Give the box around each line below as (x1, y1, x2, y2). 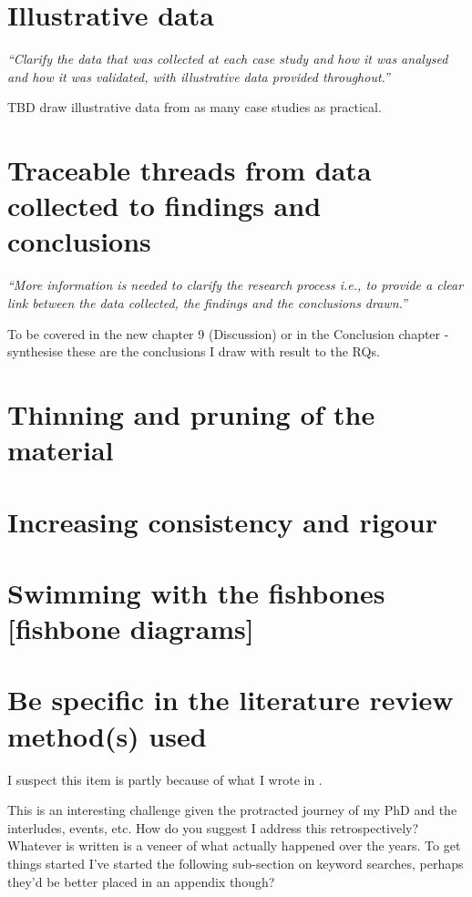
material (7, 431, 114, 469)
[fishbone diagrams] (7, 610, 254, 647)
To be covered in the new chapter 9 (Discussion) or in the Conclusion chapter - (7, 324, 449, 343)
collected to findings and (7, 187, 322, 224)
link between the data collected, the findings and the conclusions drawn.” (7, 294, 407, 312)
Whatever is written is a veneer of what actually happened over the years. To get (7, 836, 461, 855)
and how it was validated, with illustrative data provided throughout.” (7, 67, 390, 86)
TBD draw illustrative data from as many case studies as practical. (7, 98, 382, 117)
